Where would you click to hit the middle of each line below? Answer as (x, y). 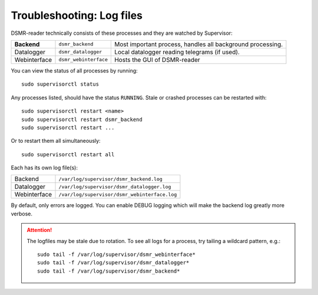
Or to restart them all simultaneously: (56, 141)
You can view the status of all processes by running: (74, 70)
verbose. (21, 214)
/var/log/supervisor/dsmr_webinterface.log (118, 194)
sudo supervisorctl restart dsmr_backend (82, 119)
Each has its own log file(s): (44, 168)
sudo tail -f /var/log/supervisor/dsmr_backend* (109, 271)
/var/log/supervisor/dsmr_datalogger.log (115, 187)
